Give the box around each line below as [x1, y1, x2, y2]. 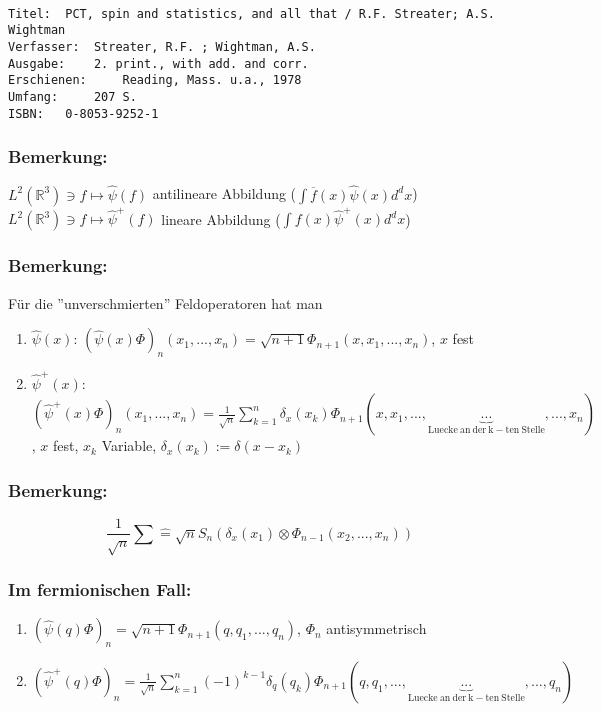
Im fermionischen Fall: [8, 576, 192, 601]
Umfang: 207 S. [8, 89, 137, 104]
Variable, [101, 435, 157, 456]
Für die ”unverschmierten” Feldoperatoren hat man [8, 292, 323, 313]
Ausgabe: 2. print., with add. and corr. [8, 56, 309, 71]
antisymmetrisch [326, 618, 427, 639]
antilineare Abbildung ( [152, 183, 297, 204]
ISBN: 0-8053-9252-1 [8, 106, 159, 121]
